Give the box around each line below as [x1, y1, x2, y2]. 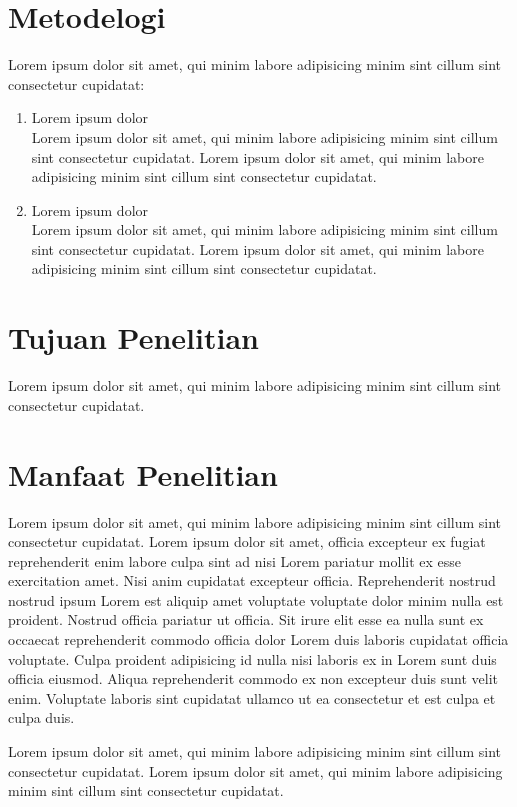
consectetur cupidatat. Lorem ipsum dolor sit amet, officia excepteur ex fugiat [8, 531, 486, 552]
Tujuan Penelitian [8, 317, 259, 358]
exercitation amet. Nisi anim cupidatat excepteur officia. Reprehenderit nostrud [8, 570, 496, 591]
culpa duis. [8, 707, 75, 728]
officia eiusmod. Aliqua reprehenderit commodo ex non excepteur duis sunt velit [8, 668, 498, 689]
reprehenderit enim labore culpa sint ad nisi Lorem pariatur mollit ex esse [8, 550, 462, 571]
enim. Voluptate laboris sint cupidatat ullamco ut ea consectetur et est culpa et [8, 687, 496, 708]
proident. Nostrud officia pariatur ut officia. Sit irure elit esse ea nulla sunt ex [8, 609, 484, 630]
